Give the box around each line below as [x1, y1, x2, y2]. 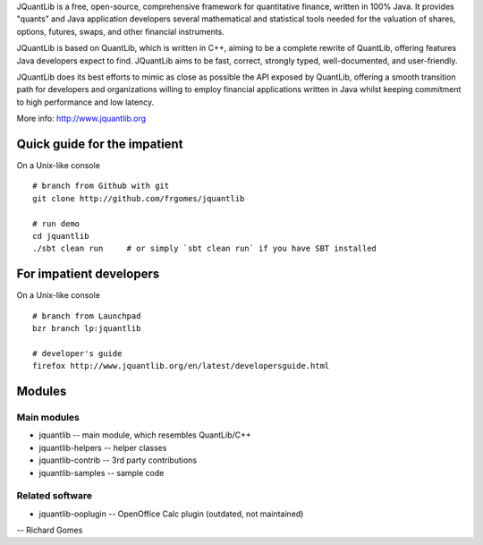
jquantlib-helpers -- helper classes [38, 442, 167, 453]
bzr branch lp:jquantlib [32, 323, 141, 334]
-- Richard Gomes [16, 524, 83, 536]
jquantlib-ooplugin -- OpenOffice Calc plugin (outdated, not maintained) [38, 508, 304, 519]
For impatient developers [16, 267, 160, 282]
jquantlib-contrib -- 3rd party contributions [38, 455, 197, 465]
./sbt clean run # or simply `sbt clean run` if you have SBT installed [32, 243, 377, 254]
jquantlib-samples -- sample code [38, 467, 165, 478]
